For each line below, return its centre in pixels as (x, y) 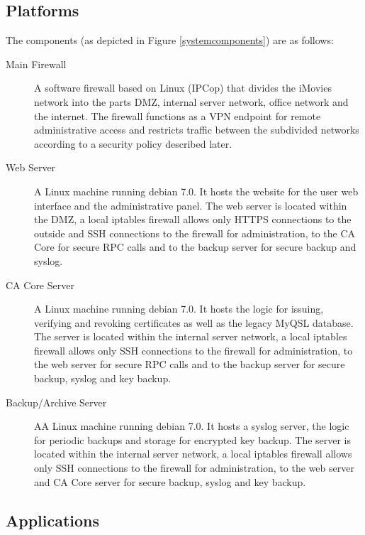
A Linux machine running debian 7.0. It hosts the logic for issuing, (179, 309)
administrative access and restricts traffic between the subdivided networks (197, 130)
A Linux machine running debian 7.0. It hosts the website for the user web (196, 191)
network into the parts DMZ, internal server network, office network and (191, 101)
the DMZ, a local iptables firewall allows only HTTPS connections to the (193, 219)
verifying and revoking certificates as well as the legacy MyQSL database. (194, 322)
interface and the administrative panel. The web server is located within (191, 205)
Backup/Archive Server (56, 402)
